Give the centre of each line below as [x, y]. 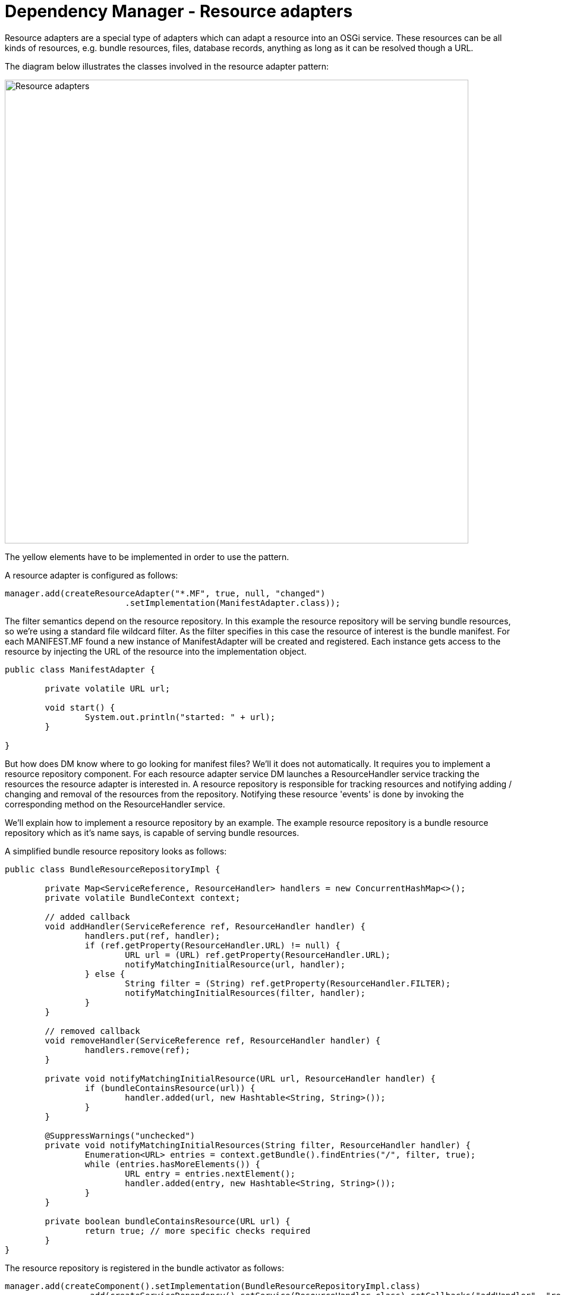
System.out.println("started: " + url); [180, 717]
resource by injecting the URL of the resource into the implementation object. [156, 651]
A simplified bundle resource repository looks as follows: [116, 851]
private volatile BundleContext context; [143, 898]
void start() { [80, 707]
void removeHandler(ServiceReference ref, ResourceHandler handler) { [213, 1040]
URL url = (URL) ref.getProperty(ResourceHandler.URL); [258, 955]
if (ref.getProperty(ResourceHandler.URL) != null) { [212, 945]
